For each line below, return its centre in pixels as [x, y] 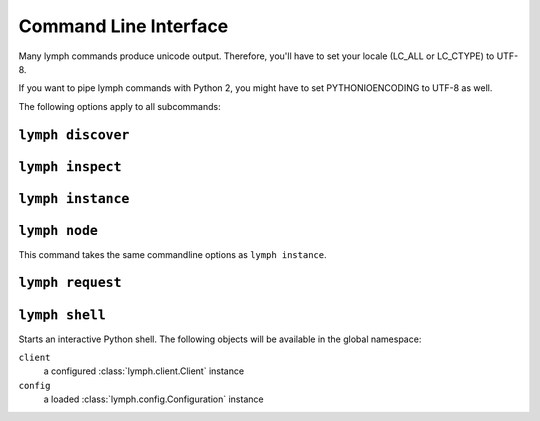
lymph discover [74, 134]
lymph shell [62, 314]
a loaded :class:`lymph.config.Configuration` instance [153, 399]
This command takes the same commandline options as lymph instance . [172, 254]
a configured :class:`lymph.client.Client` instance [144, 371]
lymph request [70, 283]
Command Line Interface [123, 26]
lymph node [58, 230]
